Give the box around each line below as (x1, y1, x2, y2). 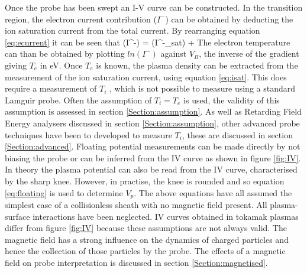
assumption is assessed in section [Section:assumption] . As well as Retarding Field (5, 105, 302, 118)
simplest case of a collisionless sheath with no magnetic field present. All (5, 198, 267, 210)
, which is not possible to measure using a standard (109, 82, 296, 95)
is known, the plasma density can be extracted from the (96, 58, 298, 71)
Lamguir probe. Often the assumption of (5, 93, 152, 106)
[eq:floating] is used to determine (5, 186, 123, 199)
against (160, 47, 187, 60)
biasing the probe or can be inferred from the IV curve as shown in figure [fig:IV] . (5, 151, 301, 164)
